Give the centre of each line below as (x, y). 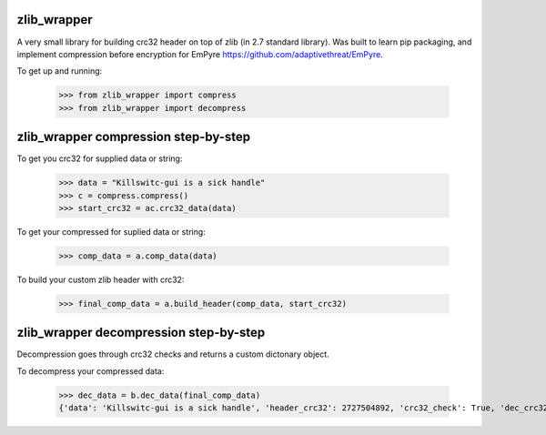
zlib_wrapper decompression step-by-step (141, 333)
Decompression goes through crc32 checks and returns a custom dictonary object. (173, 354)
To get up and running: (60, 71)
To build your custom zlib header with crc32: (101, 279)
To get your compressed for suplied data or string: (111, 231)
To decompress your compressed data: (91, 371)
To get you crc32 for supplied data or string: (100, 158)
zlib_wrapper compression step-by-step (134, 137)
